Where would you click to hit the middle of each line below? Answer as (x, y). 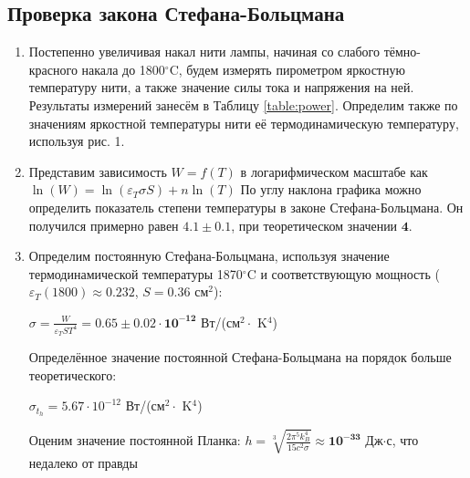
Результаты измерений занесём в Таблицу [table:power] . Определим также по (243, 104)
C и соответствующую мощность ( (343, 273)
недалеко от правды (83, 462)
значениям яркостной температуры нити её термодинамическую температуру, (244, 123)
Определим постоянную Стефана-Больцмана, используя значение (209, 256)
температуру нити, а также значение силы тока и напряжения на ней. (221, 87)
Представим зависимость (98, 171)
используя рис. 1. (77, 141)
